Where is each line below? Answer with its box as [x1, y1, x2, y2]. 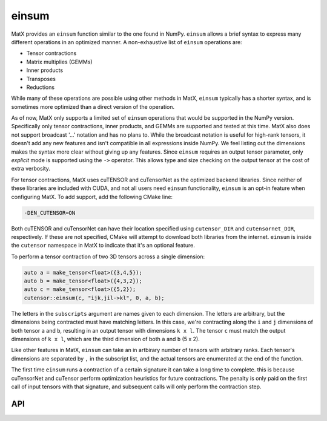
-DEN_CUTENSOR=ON [24, 209, 76, 216]
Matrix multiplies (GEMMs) [26, 58, 93, 65]
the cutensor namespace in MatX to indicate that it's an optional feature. [11, 242, 195, 249]
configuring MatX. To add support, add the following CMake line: [11, 193, 173, 200]
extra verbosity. [11, 165, 51, 172]
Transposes [26, 75, 56, 82]
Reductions [26, 83, 54, 91]
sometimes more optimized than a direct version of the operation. [11, 103, 175, 110]
